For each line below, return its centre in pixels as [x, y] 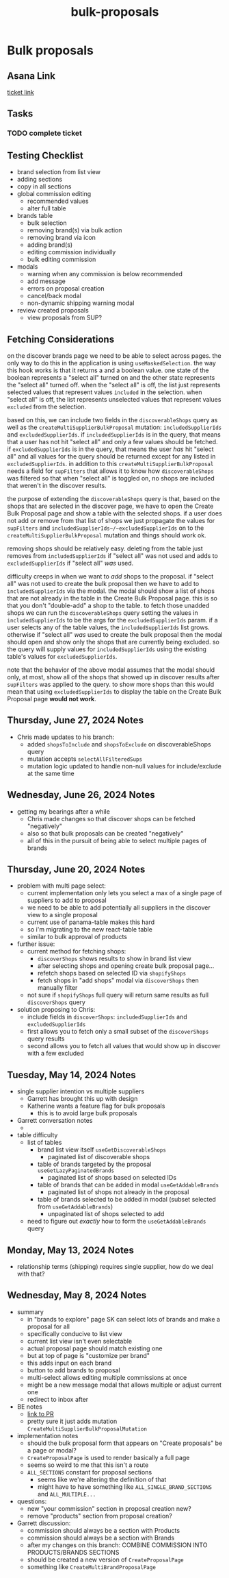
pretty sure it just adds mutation [72, 1421]
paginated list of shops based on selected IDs [112, 1178]
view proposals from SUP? [65, 318]
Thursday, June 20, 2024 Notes [76, 869]
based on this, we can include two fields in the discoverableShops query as [112, 420]
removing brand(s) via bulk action [75, 230]
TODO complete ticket [44, 133]
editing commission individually [71, 252]
